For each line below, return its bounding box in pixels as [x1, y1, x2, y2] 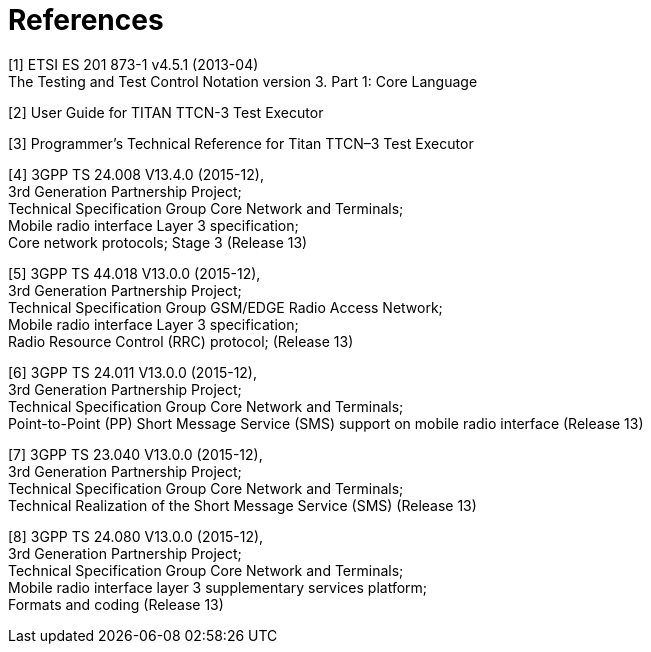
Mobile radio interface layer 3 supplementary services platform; [8, 578, 428, 596]
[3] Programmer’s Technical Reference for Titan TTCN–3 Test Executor [8, 134, 474, 152]
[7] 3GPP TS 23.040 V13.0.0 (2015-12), [8, 445, 263, 463]
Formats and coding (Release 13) [8, 595, 224, 613]
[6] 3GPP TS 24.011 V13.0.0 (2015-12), [8, 363, 258, 381]
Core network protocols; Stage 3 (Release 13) [8, 233, 308, 251]
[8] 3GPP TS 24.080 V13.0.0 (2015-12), [8, 527, 264, 545]
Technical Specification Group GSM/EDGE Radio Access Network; [8, 298, 443, 316]
